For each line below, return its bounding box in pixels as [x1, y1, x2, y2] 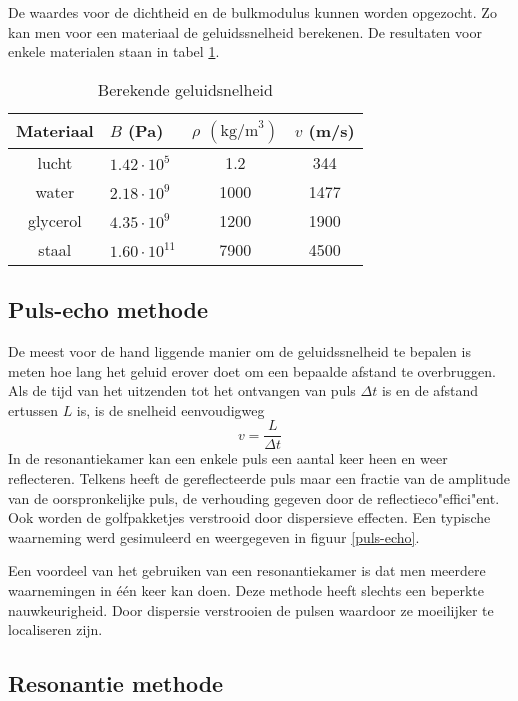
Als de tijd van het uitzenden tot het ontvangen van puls [8, 380, 356, 401]
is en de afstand [381, 380, 479, 401]
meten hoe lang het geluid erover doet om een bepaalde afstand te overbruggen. [8, 360, 496, 381]
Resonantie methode [8, 668, 224, 699]
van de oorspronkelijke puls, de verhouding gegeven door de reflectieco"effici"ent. [8, 487, 500, 508]
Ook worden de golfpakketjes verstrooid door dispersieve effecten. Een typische [8, 507, 491, 528]
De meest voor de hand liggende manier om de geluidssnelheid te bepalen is [8, 340, 471, 361]
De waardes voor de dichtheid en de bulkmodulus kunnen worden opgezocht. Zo [8, 2, 497, 22]
